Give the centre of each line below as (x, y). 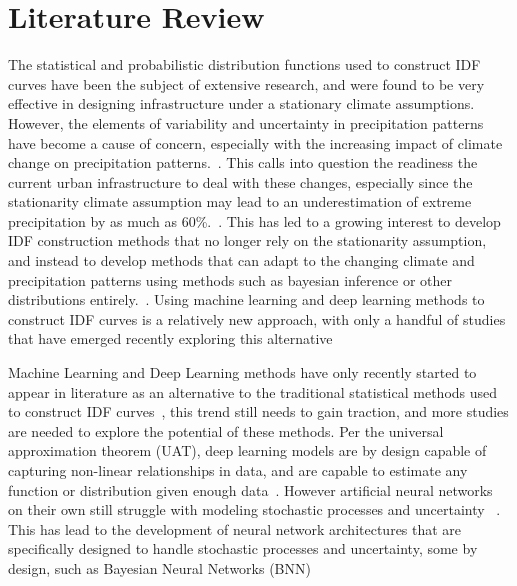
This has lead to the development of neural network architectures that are (235, 528)
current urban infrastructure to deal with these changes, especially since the (240, 181)
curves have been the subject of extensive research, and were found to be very (246, 83)
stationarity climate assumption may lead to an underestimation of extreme (240, 201)
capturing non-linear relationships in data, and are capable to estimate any (238, 470)
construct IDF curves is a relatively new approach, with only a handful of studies (257, 318)
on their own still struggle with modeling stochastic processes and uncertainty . (254, 509)
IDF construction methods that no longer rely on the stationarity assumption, (247, 240)
